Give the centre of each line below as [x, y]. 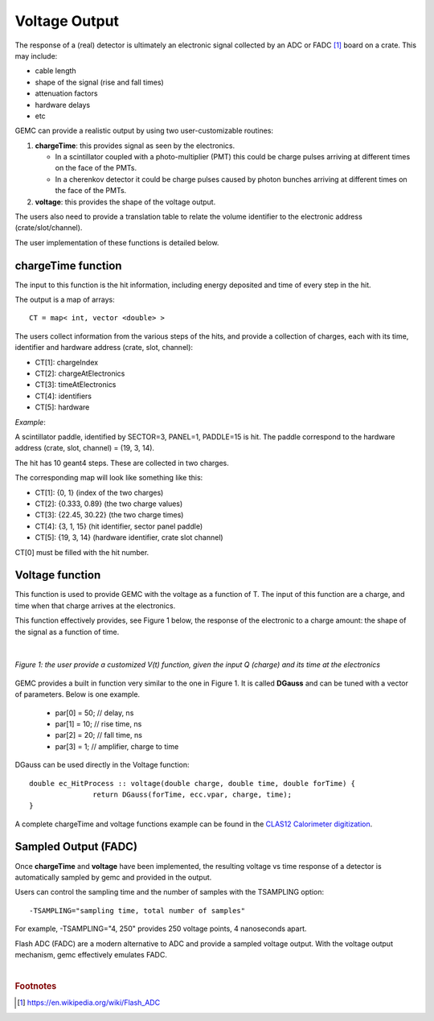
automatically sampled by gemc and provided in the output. [113, 877]
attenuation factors [66, 93]
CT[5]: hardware [62, 407]
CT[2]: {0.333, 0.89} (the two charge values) [109, 504]
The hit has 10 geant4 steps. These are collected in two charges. [122, 463]
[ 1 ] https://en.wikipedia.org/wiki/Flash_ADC [89, 1002]
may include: [36, 56]
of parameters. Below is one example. [78, 694]
